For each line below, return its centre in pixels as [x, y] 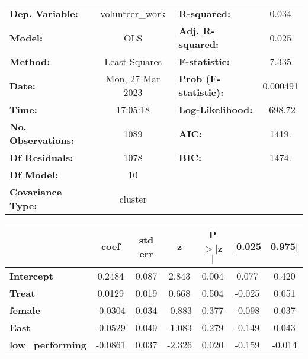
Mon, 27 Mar [133, 78]
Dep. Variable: [44, 13]
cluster [133, 198]
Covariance [36, 192]
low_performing [48, 344]
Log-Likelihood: [216, 109]
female [25, 310]
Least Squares [133, 61]
